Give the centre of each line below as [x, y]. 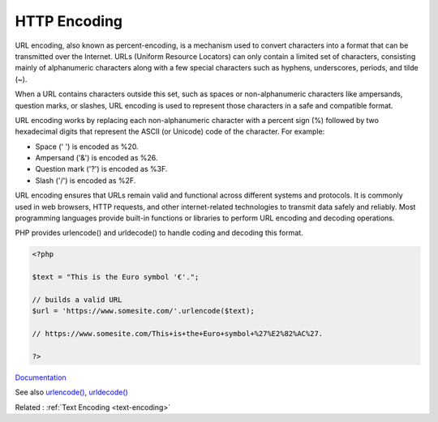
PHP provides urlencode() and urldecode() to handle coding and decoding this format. [159, 233]
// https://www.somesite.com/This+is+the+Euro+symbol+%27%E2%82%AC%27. [178, 334]
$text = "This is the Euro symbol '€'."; [116, 277]
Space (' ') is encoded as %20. [87, 147]
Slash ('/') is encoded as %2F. [86, 180]
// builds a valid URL [77, 299]
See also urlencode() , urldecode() [72, 392]
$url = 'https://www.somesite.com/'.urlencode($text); [143, 311]
